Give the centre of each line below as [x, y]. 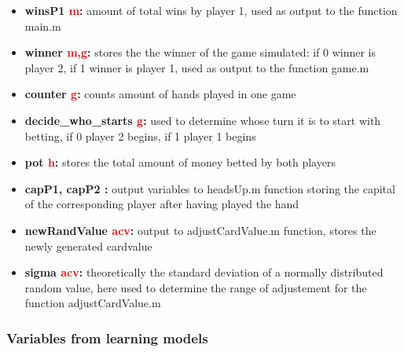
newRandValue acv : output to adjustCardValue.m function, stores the [200, 230]
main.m [43, 26]
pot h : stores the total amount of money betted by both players [180, 162]
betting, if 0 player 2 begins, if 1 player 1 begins [140, 136]
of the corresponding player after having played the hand [162, 204]
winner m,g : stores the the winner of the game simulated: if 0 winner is [200, 52]
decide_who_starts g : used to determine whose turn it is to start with [203, 120]
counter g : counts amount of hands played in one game [160, 94]
